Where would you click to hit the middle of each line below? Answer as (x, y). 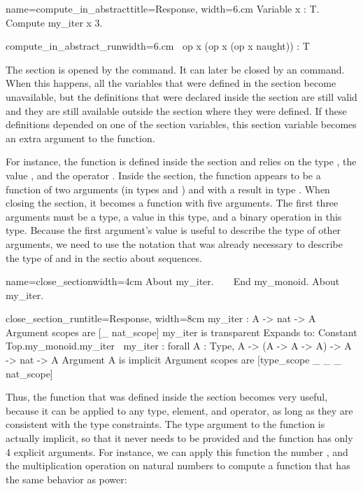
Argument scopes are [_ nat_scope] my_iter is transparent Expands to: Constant (181, 332)
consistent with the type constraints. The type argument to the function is (165, 424)
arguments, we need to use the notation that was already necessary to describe (175, 243)
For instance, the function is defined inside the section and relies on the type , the (181, 161)
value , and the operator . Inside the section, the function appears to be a (163, 175)
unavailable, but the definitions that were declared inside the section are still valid (181, 96)
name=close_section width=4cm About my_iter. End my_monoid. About (173, 281)
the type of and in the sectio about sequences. (104, 257)
